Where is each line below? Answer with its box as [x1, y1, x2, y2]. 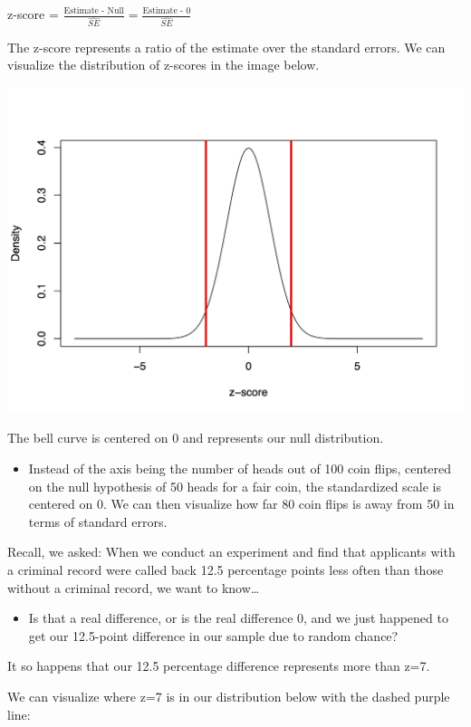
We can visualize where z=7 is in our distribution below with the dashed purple [7, 686, 450, 705]
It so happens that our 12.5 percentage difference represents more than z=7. [7, 656, 430, 675]
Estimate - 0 [142, 6, 191, 16]
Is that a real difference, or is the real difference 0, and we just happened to [28, 608, 448, 627]
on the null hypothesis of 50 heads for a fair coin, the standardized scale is [28, 476, 441, 495]
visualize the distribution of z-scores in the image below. [7, 55, 320, 74]
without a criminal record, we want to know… [7, 578, 260, 597]
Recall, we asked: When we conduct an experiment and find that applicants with [7, 542, 456, 561]
